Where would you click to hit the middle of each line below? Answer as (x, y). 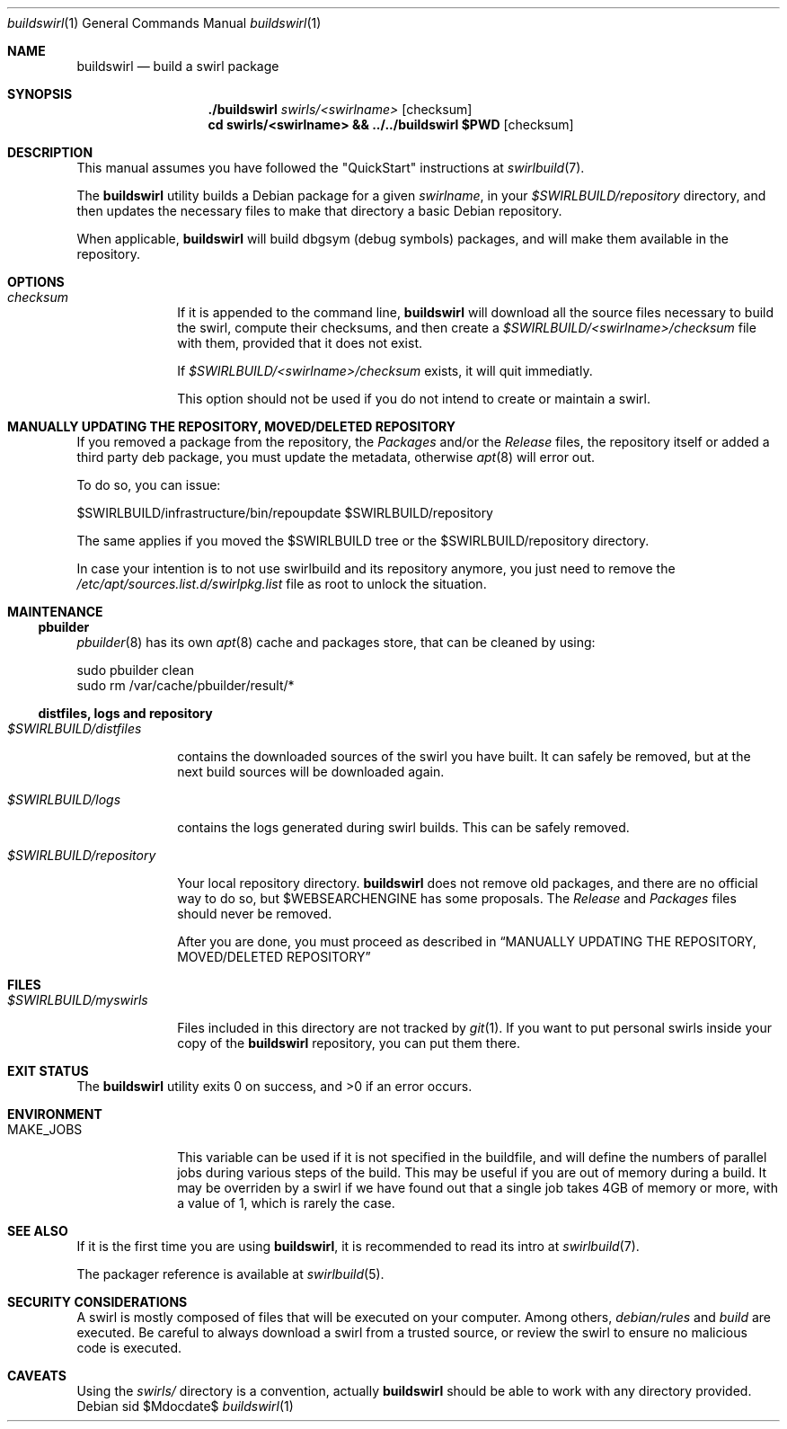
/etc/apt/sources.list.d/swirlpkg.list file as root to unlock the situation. (282, 584)
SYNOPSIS (40, 94)
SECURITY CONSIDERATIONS (97, 1302)
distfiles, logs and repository (125, 713)
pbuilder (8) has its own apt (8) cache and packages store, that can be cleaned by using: (336, 642)
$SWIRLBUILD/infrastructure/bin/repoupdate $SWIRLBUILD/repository (285, 513)
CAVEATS (37, 1376)
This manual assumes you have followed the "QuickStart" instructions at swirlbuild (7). (331, 168)
